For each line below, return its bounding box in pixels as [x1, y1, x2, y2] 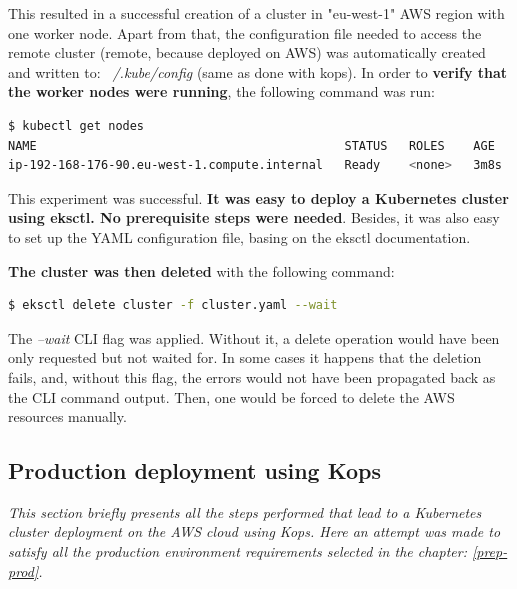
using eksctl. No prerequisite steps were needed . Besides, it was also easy [8, 207, 500, 228]
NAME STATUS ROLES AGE [8, 138, 495, 153]
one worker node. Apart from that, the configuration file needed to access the [8, 22, 482, 43]
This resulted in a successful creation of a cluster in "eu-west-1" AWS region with [8, 3, 505, 23]
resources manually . [8, 406, 127, 427]
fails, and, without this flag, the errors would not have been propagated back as [8, 366, 496, 387]
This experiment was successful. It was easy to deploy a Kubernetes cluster [8, 187, 509, 208]
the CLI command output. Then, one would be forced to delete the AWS [8, 386, 455, 407]
